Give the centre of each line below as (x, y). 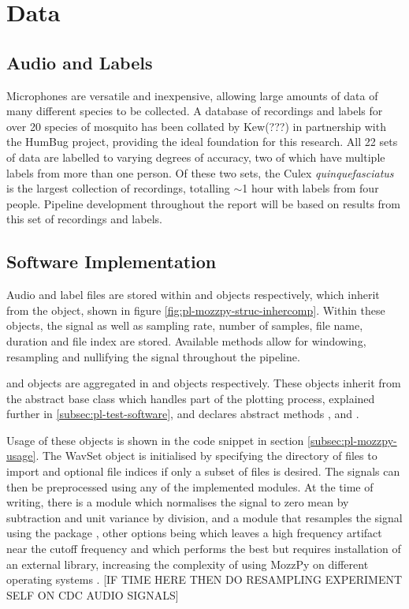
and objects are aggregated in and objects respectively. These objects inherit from (204, 383)
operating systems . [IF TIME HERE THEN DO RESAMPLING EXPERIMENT (204, 579)
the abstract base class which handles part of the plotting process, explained (191, 398)
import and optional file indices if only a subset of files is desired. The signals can (203, 471)
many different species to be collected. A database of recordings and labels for (195, 111)
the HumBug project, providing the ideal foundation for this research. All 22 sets (202, 142)
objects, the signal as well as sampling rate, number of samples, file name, (185, 325)
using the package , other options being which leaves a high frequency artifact (194, 533)
